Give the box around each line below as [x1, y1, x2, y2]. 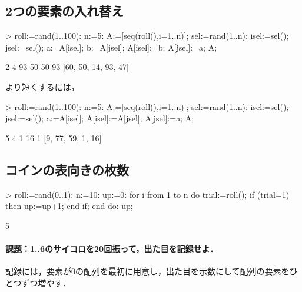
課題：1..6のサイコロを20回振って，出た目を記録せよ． [5, 242, 218, 254]
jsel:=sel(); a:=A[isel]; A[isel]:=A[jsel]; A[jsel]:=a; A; [5, 112, 194, 124]
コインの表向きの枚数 [5, 160, 129, 178]
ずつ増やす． [21, 276, 71, 288]
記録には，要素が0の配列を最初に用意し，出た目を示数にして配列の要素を [5, 265, 290, 277]
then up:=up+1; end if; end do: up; [5, 200, 133, 212]
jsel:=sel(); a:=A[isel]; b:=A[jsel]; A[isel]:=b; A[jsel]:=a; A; [5, 41, 217, 53]
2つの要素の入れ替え [5, 2, 124, 20]
